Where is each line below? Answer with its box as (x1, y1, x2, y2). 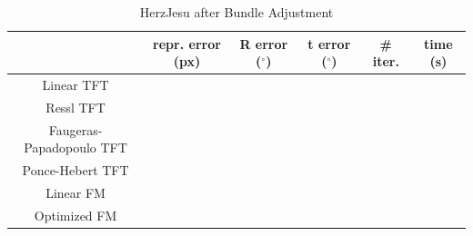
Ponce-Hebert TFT (22, 161, 129, 180)
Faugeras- (48, 120, 103, 139)
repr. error (153, 34, 221, 53)
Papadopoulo (24, 138, 96, 157)
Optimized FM (34, 205, 117, 224)
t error (307, 34, 351, 53)
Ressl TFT (45, 97, 106, 116)
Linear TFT (42, 75, 109, 94)
